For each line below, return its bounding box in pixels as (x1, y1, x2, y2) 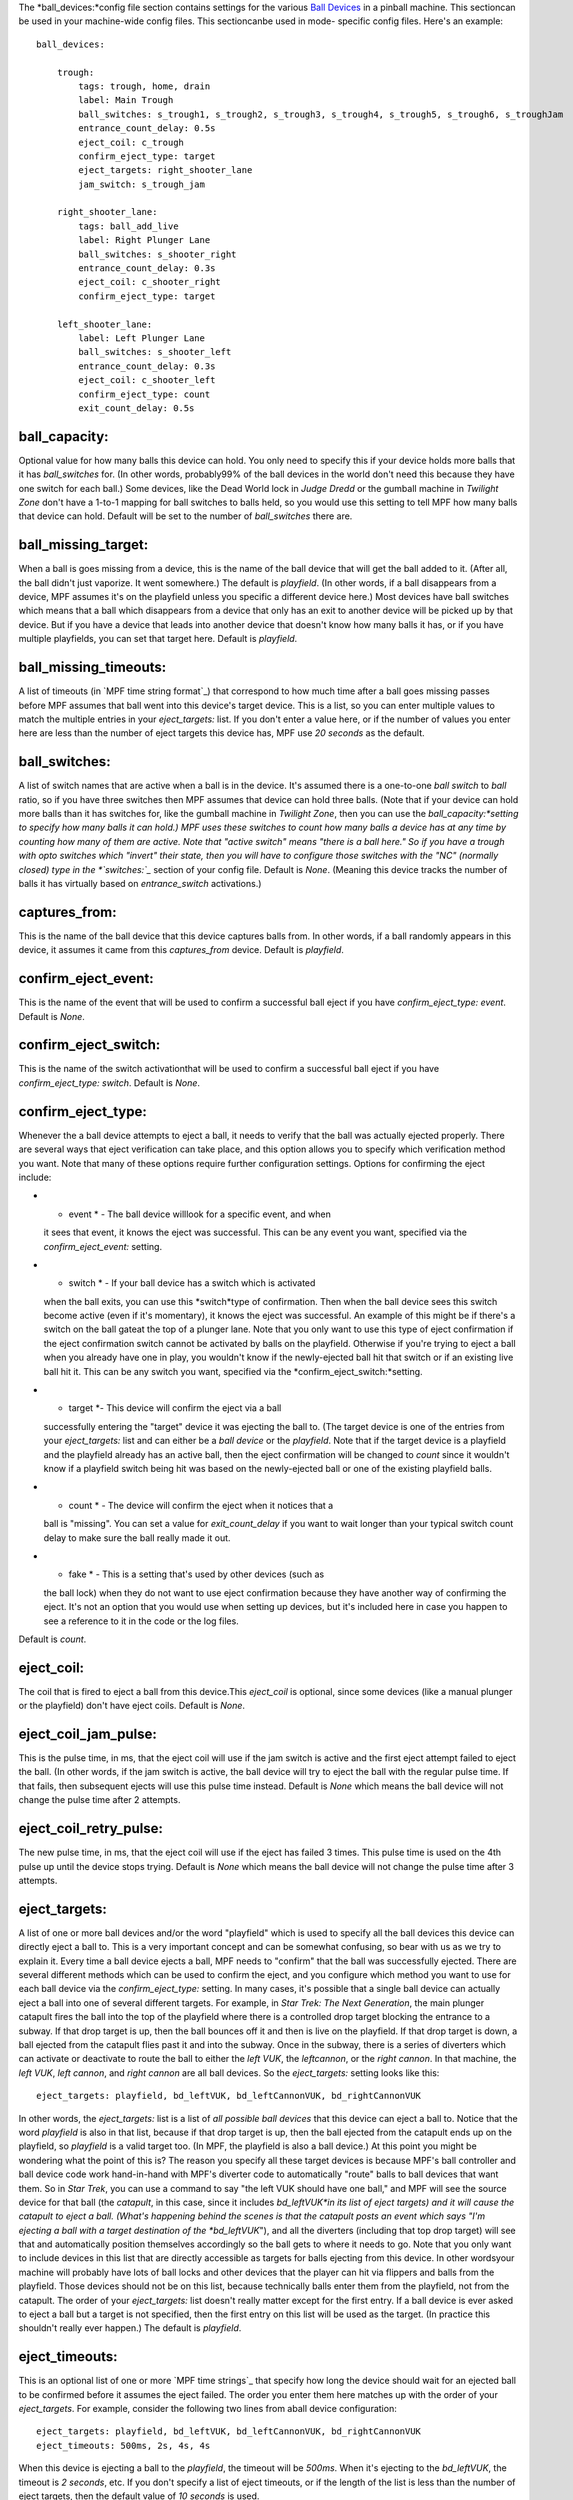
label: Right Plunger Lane (78, 235, 211, 246)
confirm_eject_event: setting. (43, 1240, 163, 1252)
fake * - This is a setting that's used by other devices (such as (68, 1568, 325, 1580)
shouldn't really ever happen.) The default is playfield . (18, 2322, 242, 2334)
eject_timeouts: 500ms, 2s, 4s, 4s (36, 2440, 211, 2451)
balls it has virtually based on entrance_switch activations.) (18, 877, 262, 889)
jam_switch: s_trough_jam (78, 178, 205, 190)
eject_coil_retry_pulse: (18, 1820, 164, 1837)
